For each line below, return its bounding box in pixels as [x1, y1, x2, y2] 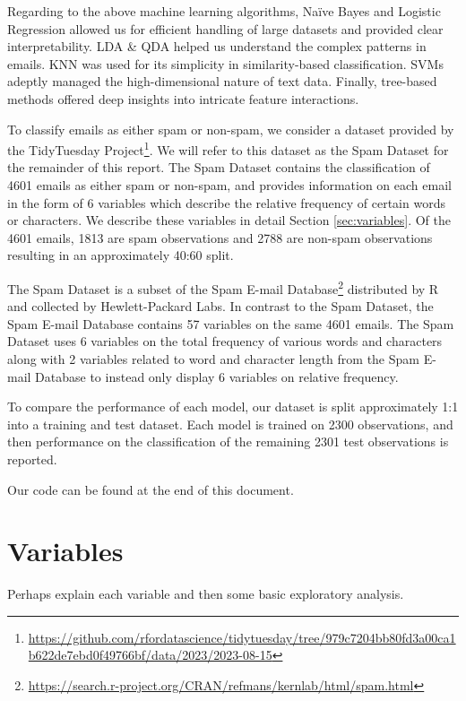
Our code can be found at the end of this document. [7, 480, 294, 498]
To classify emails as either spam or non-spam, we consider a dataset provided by [7, 119, 454, 138]
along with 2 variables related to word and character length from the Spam [7, 350, 419, 368]
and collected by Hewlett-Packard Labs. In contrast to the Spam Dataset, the [7, 297, 434, 316]
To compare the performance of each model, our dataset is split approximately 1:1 [7, 397, 459, 416]
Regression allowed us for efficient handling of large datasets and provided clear [7, 19, 444, 38]
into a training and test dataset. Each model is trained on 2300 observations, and [7, 414, 453, 433]
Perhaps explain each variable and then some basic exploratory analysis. [7, 584, 404, 603]
